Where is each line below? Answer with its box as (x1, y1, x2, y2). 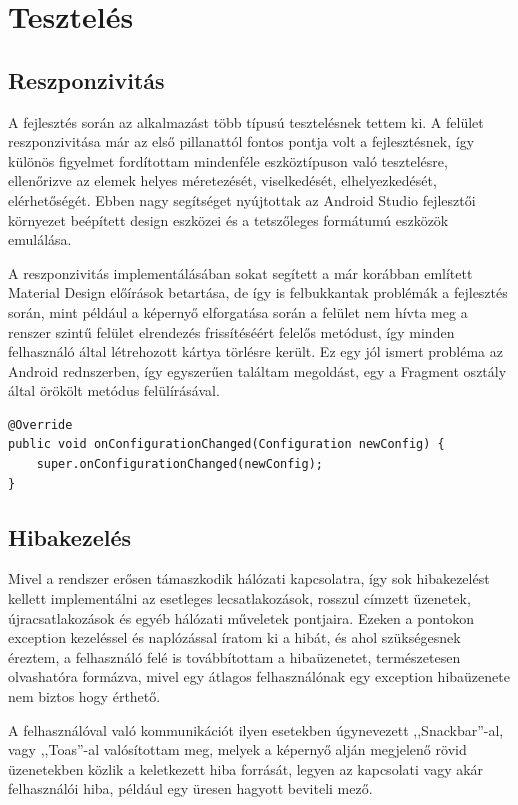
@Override (8, 417, 73, 432)
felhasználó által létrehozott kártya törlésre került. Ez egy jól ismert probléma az (8, 341, 503, 362)
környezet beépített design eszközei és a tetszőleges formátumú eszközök (8, 209, 449, 230)
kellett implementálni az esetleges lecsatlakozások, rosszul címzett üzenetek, (8, 588, 471, 609)
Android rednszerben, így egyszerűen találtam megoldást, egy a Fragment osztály (8, 360, 507, 381)
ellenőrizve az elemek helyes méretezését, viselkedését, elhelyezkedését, (8, 170, 437, 191)
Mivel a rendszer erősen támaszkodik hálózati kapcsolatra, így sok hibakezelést (8, 568, 490, 589)
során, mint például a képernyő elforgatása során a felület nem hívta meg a (8, 301, 468, 322)
